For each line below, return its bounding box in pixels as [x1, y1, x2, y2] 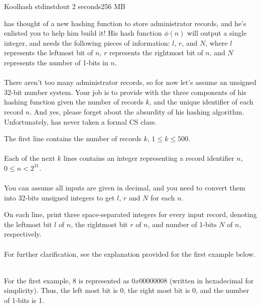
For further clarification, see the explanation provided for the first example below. [4, 248, 255, 259]
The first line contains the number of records [4, 133, 142, 144]
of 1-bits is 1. [4, 295, 44, 305]
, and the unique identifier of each [149, 96, 253, 107]
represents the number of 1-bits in [4, 57, 108, 67]
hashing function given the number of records [4, 96, 144, 107]
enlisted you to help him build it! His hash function [4, 28, 162, 38]
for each [150, 192, 175, 202]
